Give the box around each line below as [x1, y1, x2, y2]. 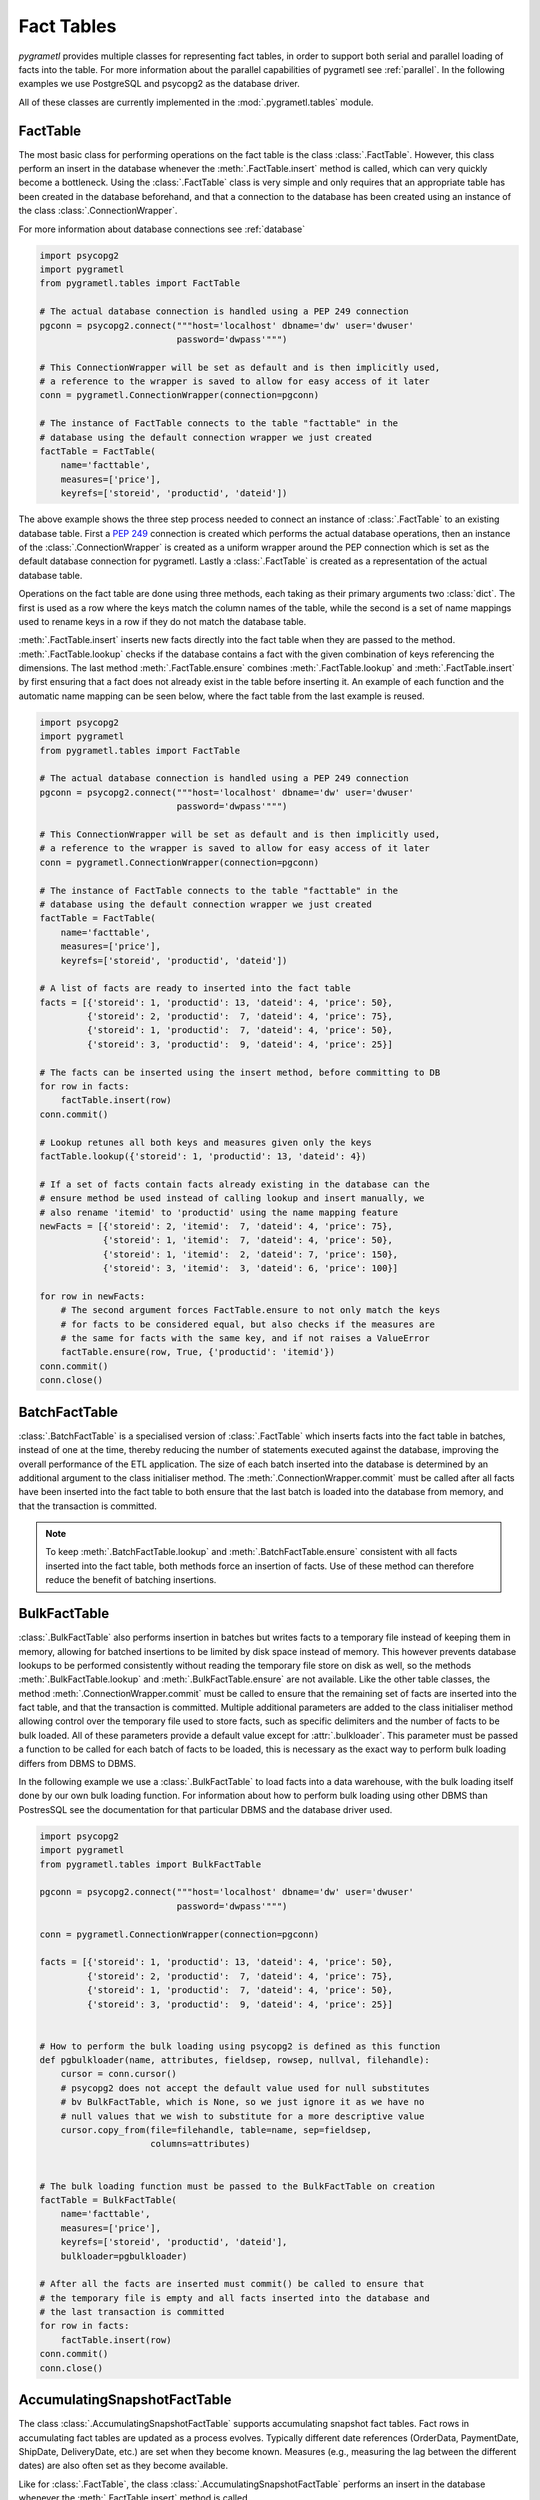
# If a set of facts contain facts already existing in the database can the [39, 1178, 430, 1190]
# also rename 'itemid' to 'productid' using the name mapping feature [39, 1206, 399, 1218]
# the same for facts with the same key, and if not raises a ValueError [60, 1333, 430, 1344]
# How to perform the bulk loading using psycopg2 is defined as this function [39, 2040, 441, 2052]
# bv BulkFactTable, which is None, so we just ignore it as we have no [60, 2096, 425, 2108]
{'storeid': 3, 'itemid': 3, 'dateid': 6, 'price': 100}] [102, 1263, 399, 1274]
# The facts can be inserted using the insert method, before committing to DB [39, 1066, 441, 1078]
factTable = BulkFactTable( [39, 2194, 177, 2205]
